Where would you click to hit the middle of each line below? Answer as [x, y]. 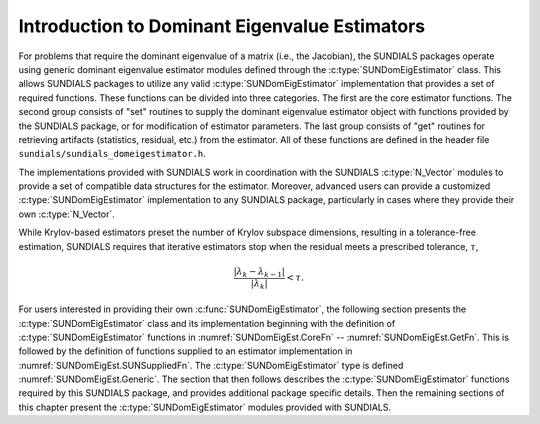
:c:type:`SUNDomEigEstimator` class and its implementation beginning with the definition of [207, 323]
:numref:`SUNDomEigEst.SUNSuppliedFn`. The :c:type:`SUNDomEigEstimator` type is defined [211, 365]
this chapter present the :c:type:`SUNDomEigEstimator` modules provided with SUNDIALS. [205, 407]
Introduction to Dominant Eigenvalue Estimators [221, 26]
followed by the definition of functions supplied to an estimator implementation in [185, 351]
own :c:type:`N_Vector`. [66, 214]
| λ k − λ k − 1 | [259, 272]
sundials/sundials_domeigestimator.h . [112, 154]
